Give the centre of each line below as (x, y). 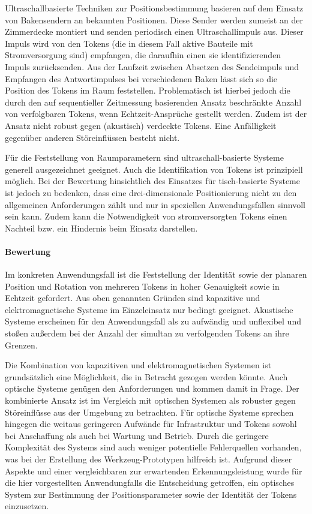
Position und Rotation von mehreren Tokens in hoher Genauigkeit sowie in (142, 286)
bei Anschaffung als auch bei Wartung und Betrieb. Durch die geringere (137, 435)
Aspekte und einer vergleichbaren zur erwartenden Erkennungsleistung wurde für (154, 471)
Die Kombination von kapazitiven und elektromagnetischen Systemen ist (138, 365)
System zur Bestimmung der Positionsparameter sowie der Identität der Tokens (151, 494)
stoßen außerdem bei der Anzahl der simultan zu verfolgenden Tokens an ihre (147, 333)
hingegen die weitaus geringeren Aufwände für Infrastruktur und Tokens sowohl (151, 424)
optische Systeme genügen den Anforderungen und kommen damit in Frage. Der (152, 388)
